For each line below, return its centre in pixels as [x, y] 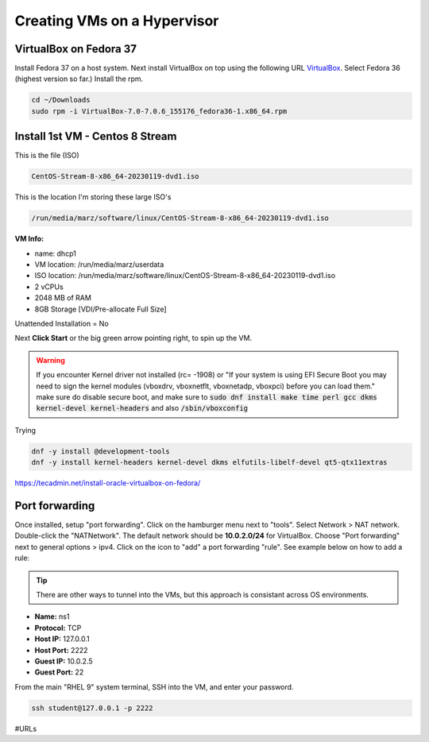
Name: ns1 [52, 616]
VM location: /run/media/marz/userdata [99, 265]
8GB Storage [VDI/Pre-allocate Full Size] [100, 309]
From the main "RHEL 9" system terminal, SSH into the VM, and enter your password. [154, 686]
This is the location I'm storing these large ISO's [93, 197]
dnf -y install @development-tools [100, 451]
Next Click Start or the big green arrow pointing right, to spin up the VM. [133, 338]
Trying [25, 430]
